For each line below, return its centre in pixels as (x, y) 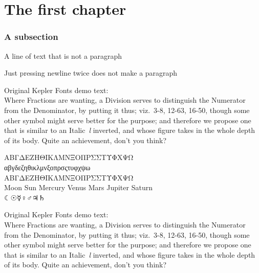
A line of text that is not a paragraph (63, 55)
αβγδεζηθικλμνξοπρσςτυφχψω (47, 167)
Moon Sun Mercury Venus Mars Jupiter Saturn (78, 187)
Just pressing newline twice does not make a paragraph (91, 73)
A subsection (31, 37)
